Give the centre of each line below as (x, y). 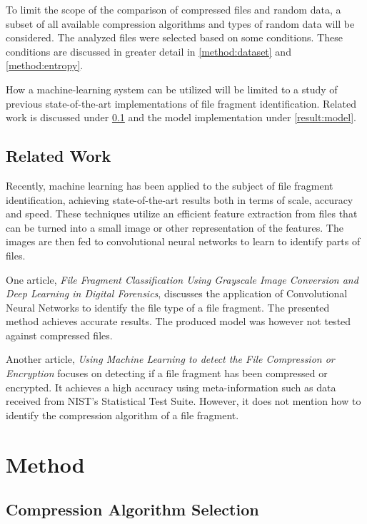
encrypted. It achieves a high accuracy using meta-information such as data (171, 387)
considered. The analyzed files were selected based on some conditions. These (174, 37)
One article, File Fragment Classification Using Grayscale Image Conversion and (182, 279)
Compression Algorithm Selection (132, 509)
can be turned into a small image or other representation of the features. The (175, 227)
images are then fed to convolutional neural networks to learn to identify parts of (183, 241)
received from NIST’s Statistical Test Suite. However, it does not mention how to (183, 401)
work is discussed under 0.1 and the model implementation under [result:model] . (181, 117)
